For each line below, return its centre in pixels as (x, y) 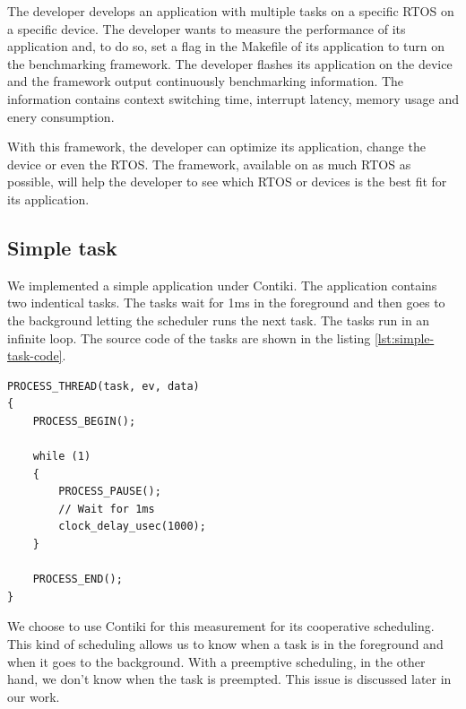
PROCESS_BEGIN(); (84, 421)
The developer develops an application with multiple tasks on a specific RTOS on (231, 11)
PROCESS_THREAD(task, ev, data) (104, 386)
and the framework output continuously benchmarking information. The (206, 81)
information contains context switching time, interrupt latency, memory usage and (233, 98)
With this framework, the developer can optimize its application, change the (216, 147)
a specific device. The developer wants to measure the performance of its (207, 28)
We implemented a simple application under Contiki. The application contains (222, 285)
